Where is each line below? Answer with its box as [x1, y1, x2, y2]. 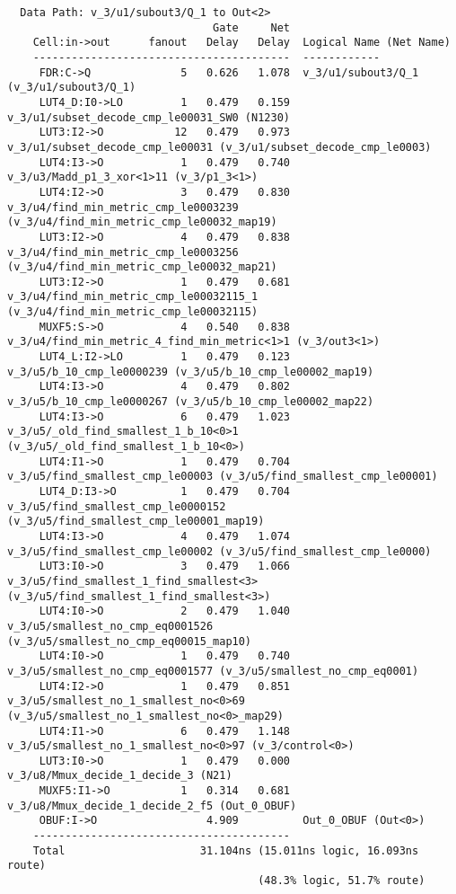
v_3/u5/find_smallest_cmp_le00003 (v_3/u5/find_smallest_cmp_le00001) [7, 470, 438, 483]
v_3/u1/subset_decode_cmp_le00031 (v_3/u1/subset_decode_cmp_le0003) [7, 140, 432, 154]
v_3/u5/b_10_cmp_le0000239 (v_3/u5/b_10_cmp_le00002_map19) [7, 365, 374, 378]
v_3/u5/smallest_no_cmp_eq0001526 [7, 619, 214, 633]
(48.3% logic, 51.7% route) [258, 874, 425, 888]
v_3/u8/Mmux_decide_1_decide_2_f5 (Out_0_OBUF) [7, 799, 297, 812]
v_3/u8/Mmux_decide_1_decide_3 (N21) [7, 769, 232, 783]
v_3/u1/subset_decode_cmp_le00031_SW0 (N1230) [7, 111, 290, 124]
